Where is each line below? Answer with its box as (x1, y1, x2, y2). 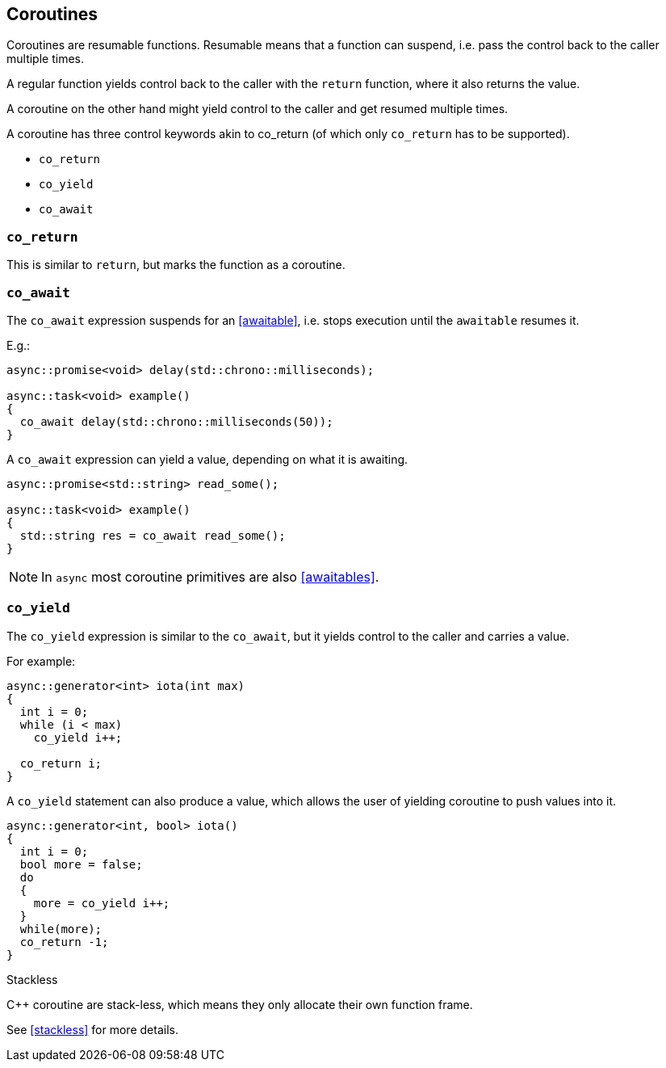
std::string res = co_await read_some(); (19, 528, 286, 542)
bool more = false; (19, 857, 143, 871)
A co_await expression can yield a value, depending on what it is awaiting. (6, 452, 408, 466)
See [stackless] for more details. (6, 1022, 178, 1036)
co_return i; (19, 756, 103, 770)
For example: (6, 654, 76, 668)
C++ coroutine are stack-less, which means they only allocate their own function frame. (6, 997, 473, 1011)
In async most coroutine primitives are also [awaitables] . (41, 568, 379, 585)
